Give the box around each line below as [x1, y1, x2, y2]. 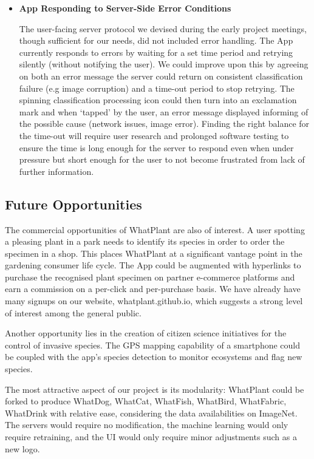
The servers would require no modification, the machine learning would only [5, 418, 288, 431]
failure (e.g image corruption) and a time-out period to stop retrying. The [19, 81, 295, 94]
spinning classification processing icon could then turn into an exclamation [19, 93, 297, 106]
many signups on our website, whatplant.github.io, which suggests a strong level [5, 294, 303, 307]
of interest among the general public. [5, 306, 142, 319]
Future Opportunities [5, 194, 142, 213]
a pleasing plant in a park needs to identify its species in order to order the [5, 235, 285, 248]
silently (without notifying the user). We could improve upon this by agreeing [19, 58, 309, 70]
